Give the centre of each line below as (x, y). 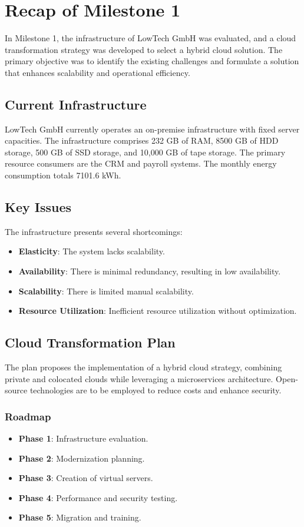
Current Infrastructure (76, 104)
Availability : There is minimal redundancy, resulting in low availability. (150, 271)
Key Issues (38, 207)
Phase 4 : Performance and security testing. (98, 497)
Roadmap (28, 416)
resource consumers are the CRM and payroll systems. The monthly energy (141, 163)
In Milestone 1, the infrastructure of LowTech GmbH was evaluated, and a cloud (151, 38)
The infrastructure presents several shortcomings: (94, 231)
